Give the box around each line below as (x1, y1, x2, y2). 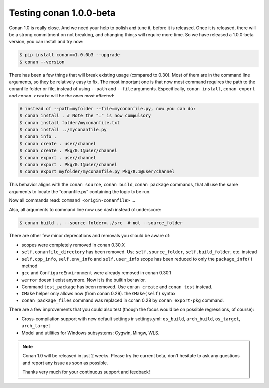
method (21, 263, 38, 269)
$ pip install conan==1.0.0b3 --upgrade (19, 52, 120, 58)
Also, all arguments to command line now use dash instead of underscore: (9, 206, 161, 212)
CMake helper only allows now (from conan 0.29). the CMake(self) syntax (21, 291, 176, 296)
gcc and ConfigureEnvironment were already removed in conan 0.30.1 (21, 270, 171, 276)
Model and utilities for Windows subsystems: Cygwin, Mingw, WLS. (21, 330, 160, 336)
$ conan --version (19, 59, 65, 65)
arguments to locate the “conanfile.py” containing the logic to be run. (9, 188, 151, 194)
